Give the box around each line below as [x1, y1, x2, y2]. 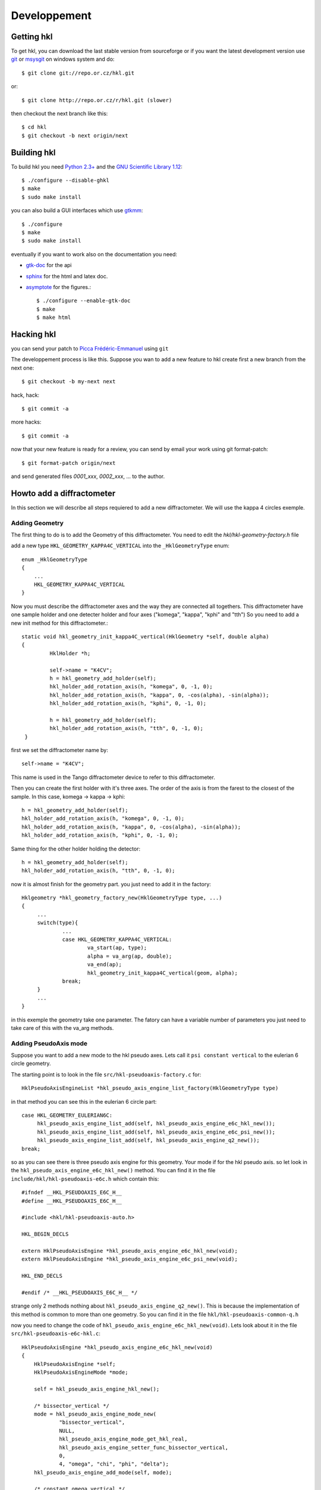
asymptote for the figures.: [26, 284, 92, 290]
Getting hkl [11, 32, 53, 42]
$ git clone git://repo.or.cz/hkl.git [21, 69, 135, 76]
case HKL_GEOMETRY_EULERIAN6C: [21, 1112, 113, 1119]
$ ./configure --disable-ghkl [21, 177, 110, 184]
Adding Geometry [11, 519, 64, 527]
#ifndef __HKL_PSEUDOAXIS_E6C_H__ [21, 1189, 122, 1196]
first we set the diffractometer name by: [11, 747, 108, 754]
